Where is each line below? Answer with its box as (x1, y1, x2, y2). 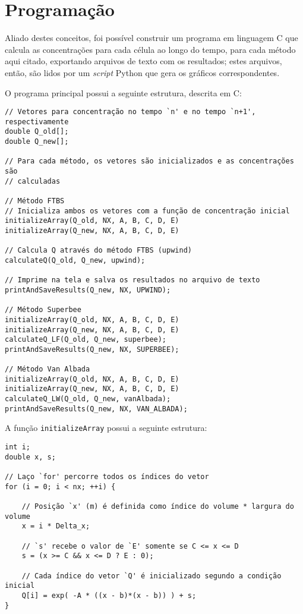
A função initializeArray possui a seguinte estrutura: (5, 421, 207, 434)
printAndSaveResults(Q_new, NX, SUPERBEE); (5, 345, 179, 354)
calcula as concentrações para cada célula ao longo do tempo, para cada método (5, 43, 296, 55)
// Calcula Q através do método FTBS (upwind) (5, 246, 192, 255)
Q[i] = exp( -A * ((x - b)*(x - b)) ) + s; (21, 591, 197, 600)
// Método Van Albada (5, 365, 90, 374)
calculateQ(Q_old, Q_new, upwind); (5, 256, 146, 265)
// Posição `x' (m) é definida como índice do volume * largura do (21, 502, 294, 511)
